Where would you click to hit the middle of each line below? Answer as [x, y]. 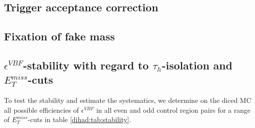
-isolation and [197, 65]
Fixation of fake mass [59, 36]
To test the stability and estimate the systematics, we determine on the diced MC [128, 100]
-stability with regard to [86, 65]
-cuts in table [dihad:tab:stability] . [79, 119]
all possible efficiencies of [41, 110]
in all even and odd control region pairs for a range [173, 110]
